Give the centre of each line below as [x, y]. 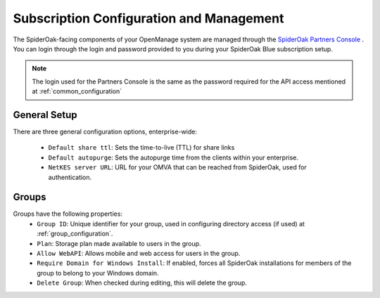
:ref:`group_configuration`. [75, 234]
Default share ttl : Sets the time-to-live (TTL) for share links [141, 148]
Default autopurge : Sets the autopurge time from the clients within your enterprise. [173, 157]
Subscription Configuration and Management [148, 18]
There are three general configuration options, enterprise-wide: [105, 132]
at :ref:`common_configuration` [77, 91]
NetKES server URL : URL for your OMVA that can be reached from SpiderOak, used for [178, 167]
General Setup [45, 115]
